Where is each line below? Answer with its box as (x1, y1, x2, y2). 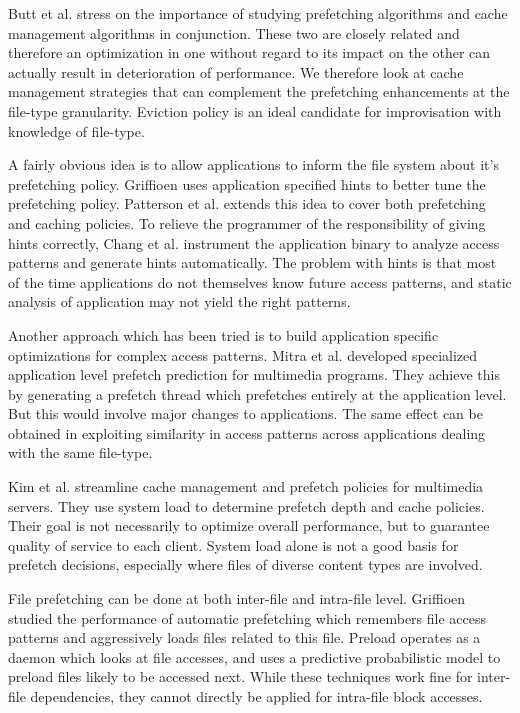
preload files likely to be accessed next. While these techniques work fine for (8, 666, 473, 687)
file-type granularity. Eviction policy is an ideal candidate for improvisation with (8, 100, 502, 121)
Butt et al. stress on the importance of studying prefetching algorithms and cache (8, 3, 508, 23)
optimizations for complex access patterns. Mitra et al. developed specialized (8, 344, 478, 365)
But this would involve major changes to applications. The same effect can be (8, 403, 483, 424)
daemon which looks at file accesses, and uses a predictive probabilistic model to (8, 646, 501, 667)
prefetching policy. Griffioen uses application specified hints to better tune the (8, 173, 486, 194)
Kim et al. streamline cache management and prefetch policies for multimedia (8, 476, 484, 497)
